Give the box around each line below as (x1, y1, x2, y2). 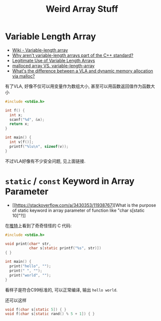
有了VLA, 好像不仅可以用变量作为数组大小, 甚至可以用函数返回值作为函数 (5, 83, 151, 89)
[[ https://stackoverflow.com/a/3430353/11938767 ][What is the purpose (12, 202, 156, 208)
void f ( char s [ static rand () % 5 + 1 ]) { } (5, 312, 95, 317)
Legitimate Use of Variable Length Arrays (12, 57, 95, 63)
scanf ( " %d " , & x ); (9, 117, 45, 122)
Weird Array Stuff (45, 3, 119, 15)
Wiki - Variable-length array (12, 47, 68, 53)
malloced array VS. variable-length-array (12, 63, 95, 69)
